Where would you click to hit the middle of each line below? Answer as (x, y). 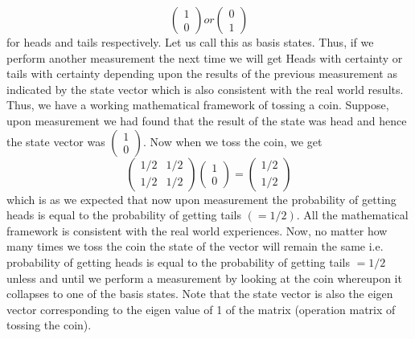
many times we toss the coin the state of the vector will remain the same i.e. (195, 246)
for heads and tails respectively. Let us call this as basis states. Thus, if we (190, 42)
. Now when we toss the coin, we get (232, 141)
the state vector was (56, 141)
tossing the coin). (49, 325)
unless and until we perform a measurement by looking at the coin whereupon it (204, 278)
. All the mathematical (352, 215)
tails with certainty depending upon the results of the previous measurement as (202, 74)
